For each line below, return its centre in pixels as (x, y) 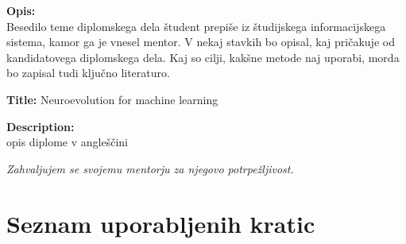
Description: (41, 126)
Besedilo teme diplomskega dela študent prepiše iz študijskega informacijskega (196, 26)
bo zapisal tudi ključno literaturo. (88, 73)
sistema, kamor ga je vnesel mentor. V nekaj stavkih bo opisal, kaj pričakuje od (201, 42)
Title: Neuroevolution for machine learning (112, 99)
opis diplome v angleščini (67, 142)
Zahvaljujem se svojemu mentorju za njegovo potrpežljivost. (150, 168)
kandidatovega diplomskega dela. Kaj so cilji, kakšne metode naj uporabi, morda (203, 57)
